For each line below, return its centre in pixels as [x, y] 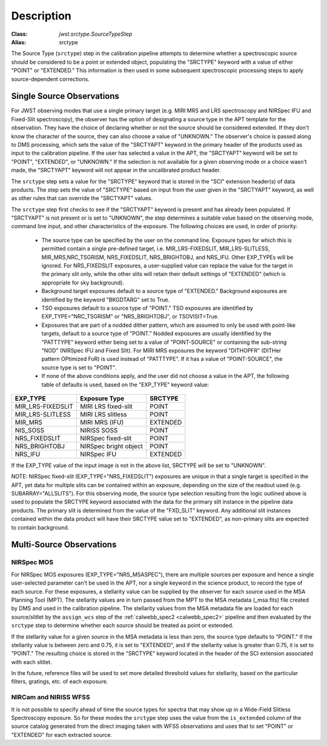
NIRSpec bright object [111, 446]
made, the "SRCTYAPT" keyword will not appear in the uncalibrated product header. [116, 170]
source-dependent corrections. [51, 79]
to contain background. [40, 527]
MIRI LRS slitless [103, 414]
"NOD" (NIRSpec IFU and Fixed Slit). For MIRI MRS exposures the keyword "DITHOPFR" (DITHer [161, 350]
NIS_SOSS [30, 430]
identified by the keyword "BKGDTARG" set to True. [105, 300]
